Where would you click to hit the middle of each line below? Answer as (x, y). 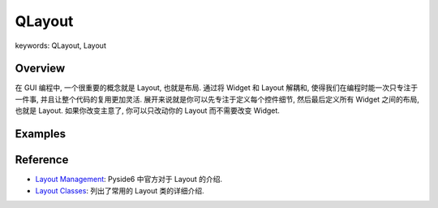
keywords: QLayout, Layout (61, 45)
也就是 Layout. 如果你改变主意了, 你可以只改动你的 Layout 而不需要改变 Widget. (147, 110)
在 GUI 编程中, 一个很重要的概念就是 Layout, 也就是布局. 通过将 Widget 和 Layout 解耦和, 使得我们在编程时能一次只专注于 (216, 88)
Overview (40, 69)
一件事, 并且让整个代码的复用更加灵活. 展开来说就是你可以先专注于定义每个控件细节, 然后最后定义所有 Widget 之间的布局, (217, 99)
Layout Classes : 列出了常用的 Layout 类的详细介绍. (120, 190)
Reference (42, 160)
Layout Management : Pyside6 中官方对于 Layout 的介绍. (129, 180)
